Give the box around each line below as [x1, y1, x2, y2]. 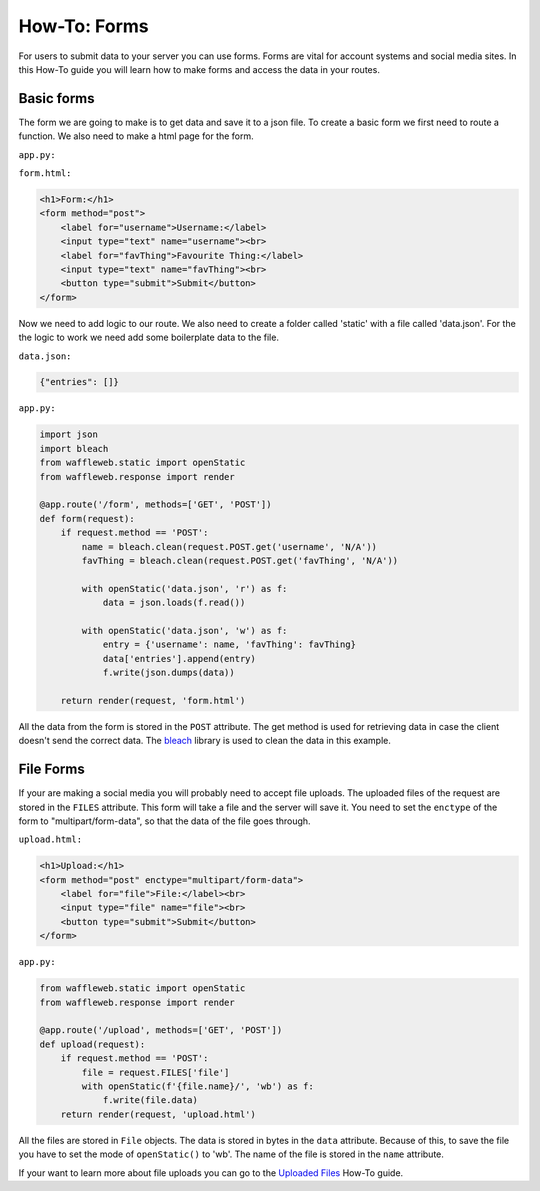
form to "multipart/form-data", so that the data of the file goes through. [18, 815, 311, 827]
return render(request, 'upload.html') [60, 1108, 257, 1120]
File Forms [18, 761, 85, 778]
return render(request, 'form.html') [60, 695, 246, 706]
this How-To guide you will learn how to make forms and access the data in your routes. [18, 63, 380, 75]
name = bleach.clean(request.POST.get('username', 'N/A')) [81, 541, 378, 552]
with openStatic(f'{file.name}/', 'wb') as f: [81, 1080, 314, 1092]
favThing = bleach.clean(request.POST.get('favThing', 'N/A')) [81, 555, 399, 566]
